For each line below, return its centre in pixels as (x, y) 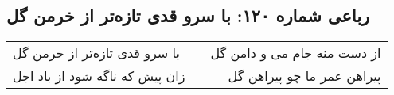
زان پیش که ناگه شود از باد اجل (99, 76)
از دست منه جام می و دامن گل (296, 53)
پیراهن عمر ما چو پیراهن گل (304, 76)
